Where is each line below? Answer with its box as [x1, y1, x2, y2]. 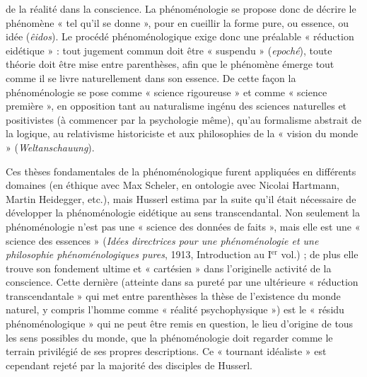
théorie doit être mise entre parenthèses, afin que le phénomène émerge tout [6, 57, 334, 71]
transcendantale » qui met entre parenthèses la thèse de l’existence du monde [6, 288, 341, 303]
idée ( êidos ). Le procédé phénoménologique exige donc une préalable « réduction [6, 29, 354, 44]
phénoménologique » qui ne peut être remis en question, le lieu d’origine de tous [6, 316, 354, 331]
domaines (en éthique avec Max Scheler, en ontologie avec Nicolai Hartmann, [6, 178, 339, 192]
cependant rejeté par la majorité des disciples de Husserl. [6, 357, 252, 372]
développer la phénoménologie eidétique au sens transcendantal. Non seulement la [6, 205, 360, 220]
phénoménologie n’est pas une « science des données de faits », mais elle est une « [6, 219, 361, 233]
